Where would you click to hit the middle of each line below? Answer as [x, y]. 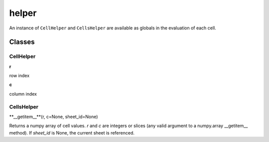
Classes [22, 42]
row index [19, 76]
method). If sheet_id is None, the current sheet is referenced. [72, 133]
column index [23, 94]
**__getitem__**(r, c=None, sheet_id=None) [54, 117]
